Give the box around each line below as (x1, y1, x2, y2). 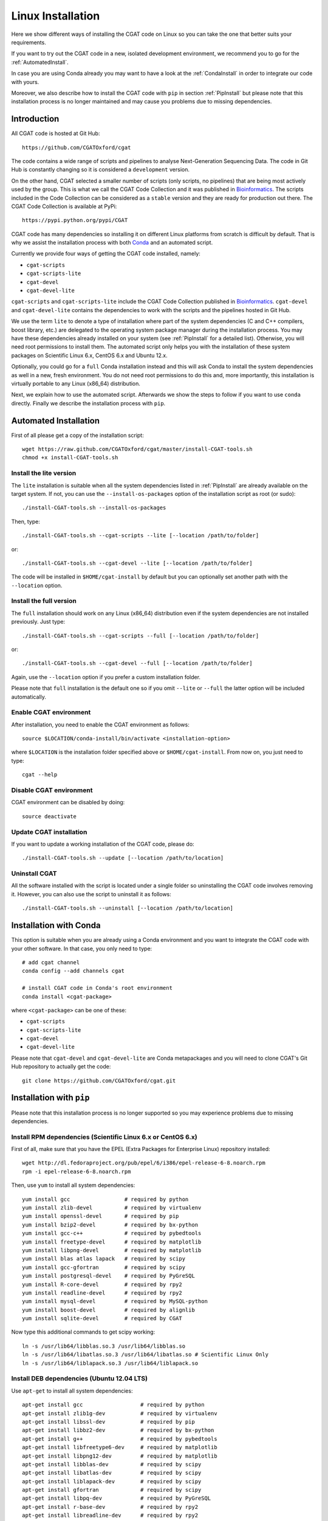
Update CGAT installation (11, 827, 87, 836)
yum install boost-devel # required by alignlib (22, 1306, 196, 1314)
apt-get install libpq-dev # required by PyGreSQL (22, 1495, 211, 1502)
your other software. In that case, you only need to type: (11, 945, 152, 952)
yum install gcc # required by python (22, 1196, 189, 1203)
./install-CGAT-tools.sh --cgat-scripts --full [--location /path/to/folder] (22, 632, 259, 639)
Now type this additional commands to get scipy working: (11, 1328, 155, 1335)
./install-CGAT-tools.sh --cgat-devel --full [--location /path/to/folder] (22, 660, 253, 667)
